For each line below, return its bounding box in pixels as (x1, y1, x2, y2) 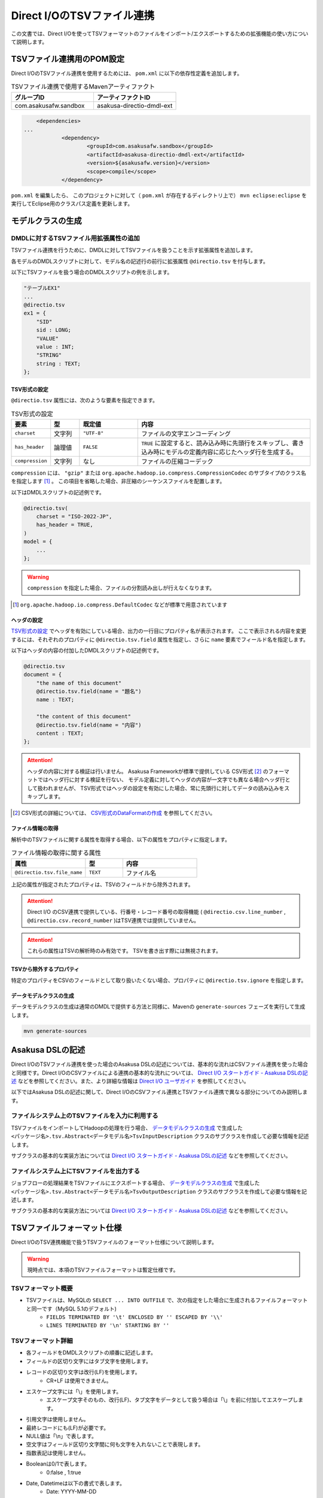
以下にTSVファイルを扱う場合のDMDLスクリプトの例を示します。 (11, 268, 173, 276)
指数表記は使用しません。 (26, 1449, 89, 1456)
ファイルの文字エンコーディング (141, 429, 231, 437)
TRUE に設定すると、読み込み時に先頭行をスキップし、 (141, 439, 292, 447)
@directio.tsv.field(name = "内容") (36, 721, 142, 728)
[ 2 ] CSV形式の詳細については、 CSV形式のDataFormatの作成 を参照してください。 (13, 810, 216, 817)
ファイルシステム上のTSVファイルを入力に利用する (11, 1112, 159, 1120)
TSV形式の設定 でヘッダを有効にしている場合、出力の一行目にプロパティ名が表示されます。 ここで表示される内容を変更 (11, 627, 306, 635)
